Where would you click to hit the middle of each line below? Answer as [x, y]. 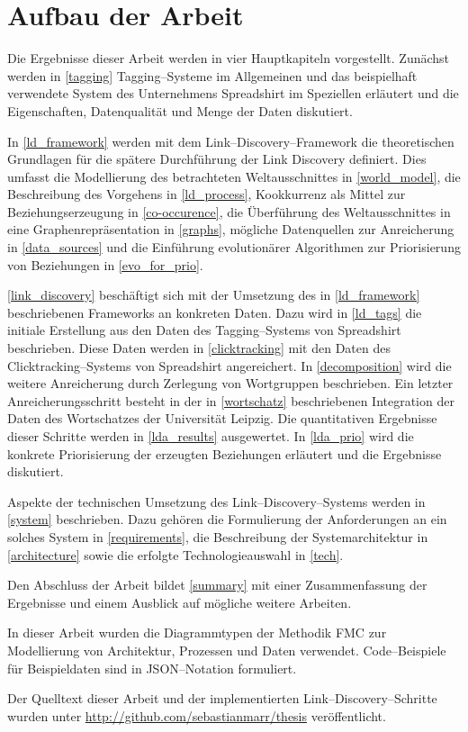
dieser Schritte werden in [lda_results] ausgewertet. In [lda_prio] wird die [211, 436]
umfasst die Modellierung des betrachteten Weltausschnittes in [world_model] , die [234, 176]
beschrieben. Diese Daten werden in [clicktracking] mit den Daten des [199, 348]
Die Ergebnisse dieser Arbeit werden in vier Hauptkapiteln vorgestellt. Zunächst [229, 58]
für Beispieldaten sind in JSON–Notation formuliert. [152, 668]
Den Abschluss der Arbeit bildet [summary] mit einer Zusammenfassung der [217, 585]
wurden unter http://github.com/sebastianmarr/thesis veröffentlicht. [197, 715]
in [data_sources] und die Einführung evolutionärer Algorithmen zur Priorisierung [234, 247]
